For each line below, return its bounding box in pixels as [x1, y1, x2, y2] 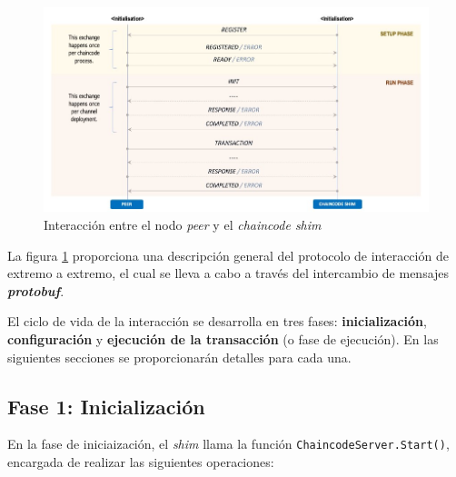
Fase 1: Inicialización [7, 392, 205, 420]
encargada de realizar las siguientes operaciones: [7, 452, 274, 472]
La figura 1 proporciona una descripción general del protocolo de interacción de [7, 245, 449, 264]
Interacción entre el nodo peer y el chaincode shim [44, 215, 322, 234]
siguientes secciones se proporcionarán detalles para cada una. [7, 347, 352, 366]
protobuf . [7, 281, 64, 300]
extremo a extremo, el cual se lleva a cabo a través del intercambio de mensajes [7, 263, 450, 283]
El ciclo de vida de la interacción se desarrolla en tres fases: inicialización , [7, 312, 427, 331]
